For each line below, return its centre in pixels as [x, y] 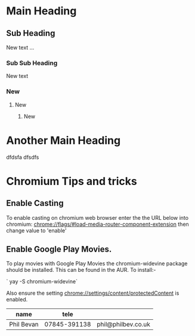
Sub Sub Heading [32, 63]
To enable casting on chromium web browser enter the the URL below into [97, 217]
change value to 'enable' [36, 230]
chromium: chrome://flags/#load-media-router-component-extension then [97, 224]
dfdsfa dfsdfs [23, 157]
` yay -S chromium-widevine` [42, 281]
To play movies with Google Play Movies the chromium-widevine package [97, 264]
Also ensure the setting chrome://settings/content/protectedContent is [93, 293]
